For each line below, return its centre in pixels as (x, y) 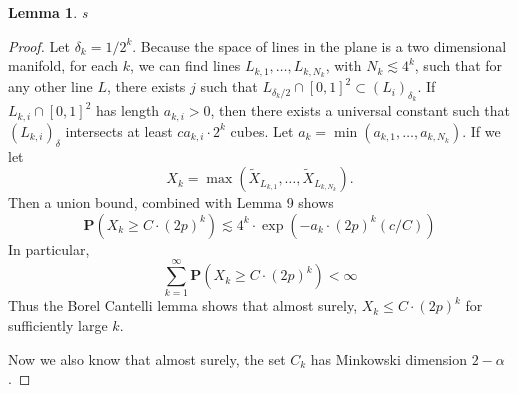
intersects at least (119, 130)
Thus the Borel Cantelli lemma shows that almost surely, (183, 305)
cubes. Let (262, 130)
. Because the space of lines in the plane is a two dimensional (319, 45)
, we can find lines (185, 65)
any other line (50, 86)
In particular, (49, 248)
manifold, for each (63, 65)
